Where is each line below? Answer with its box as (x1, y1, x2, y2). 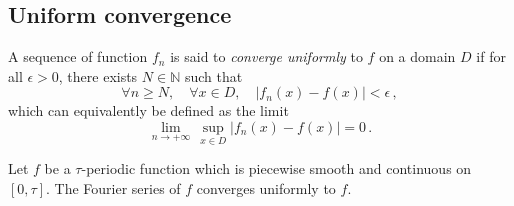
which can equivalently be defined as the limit (8, 100, 289, 121)
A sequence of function (8, 46, 148, 67)
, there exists (58, 65, 138, 86)
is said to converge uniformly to (170, 46, 363, 67)
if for (476, 46, 506, 67)
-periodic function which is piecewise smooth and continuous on (81, 158, 472, 179)
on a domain (379, 46, 456, 67)
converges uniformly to (196, 177, 336, 198)
